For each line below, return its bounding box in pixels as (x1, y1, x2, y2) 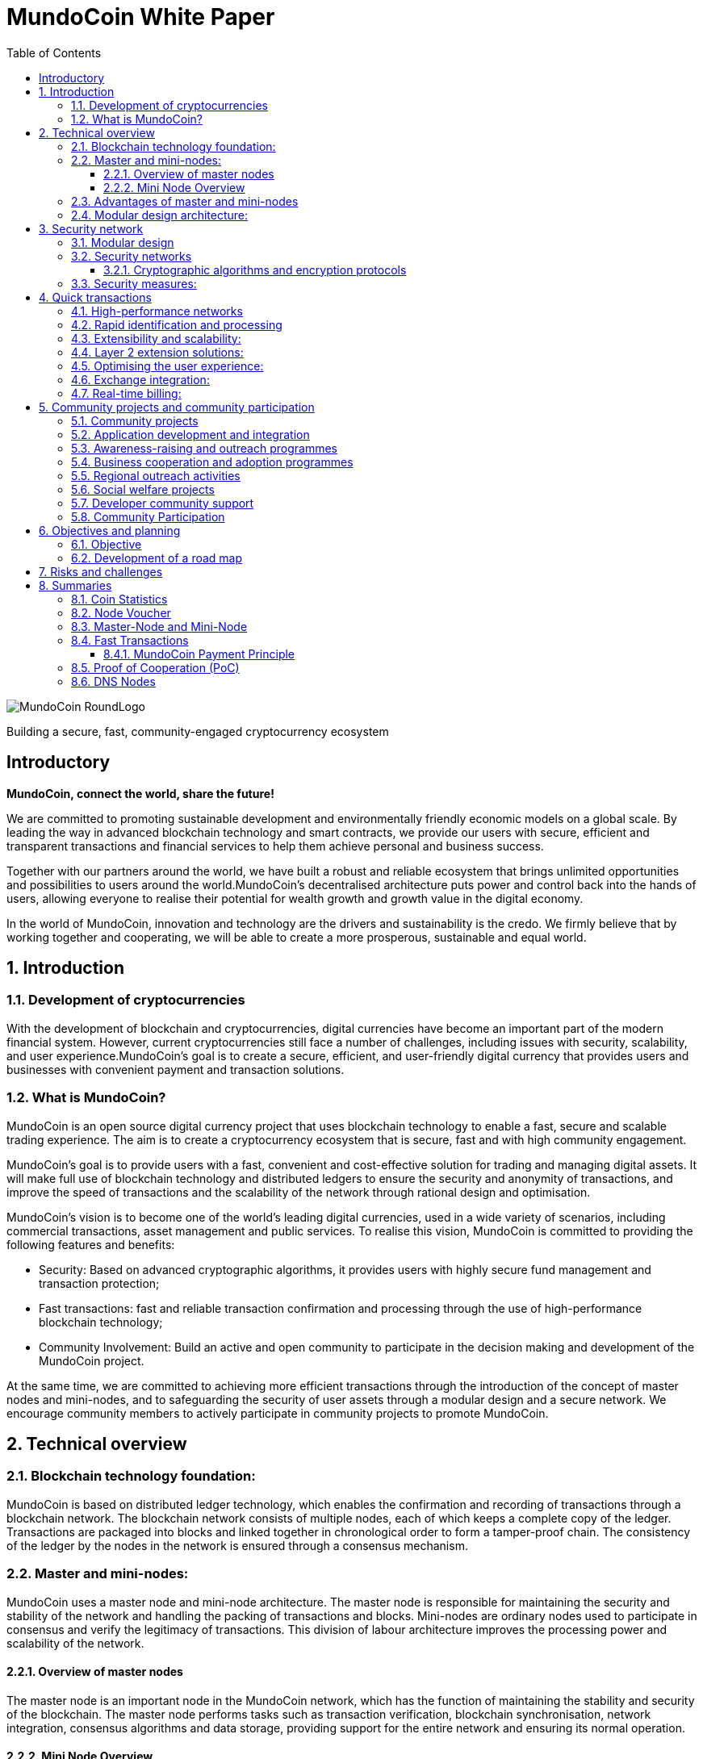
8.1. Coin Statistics (71, 591, 168, 606)
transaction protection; (39, 1276, 160, 1290)
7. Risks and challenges (39, 564, 163, 579)
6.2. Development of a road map (71, 550, 243, 565)
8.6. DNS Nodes (71, 674, 156, 688)
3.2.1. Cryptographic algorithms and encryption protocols (103, 262, 407, 277)
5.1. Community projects (71, 413, 199, 428)
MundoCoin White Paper (6, 3, 275, 31)
